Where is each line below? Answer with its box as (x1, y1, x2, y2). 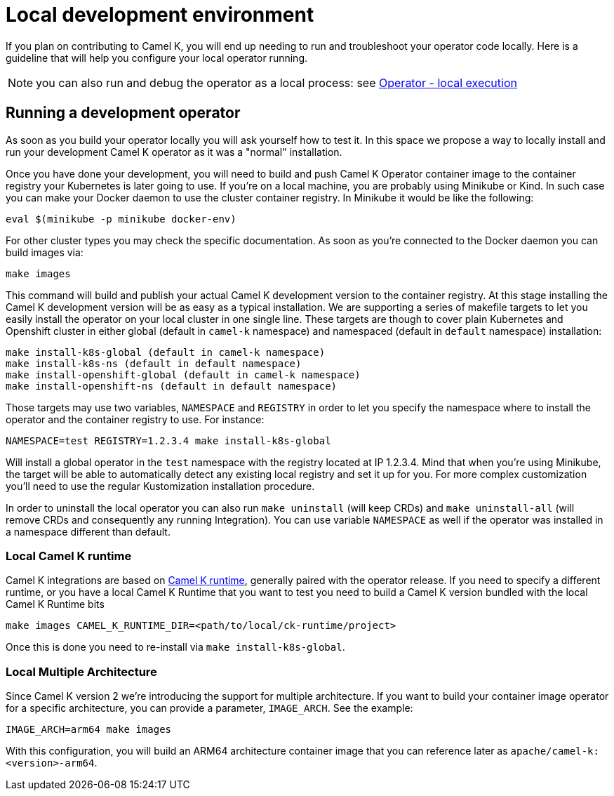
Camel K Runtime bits (6, 598, 105, 611)
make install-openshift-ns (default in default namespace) (6, 380, 338, 392)
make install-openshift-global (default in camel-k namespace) (6, 369, 361, 380)
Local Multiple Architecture (6, 664, 157, 679)
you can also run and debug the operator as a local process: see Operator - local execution (36, 75, 517, 90)
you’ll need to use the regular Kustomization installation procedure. (6, 479, 315, 492)
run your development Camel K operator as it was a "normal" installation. (6, 145, 342, 158)
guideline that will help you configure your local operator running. (6, 51, 307, 64)
